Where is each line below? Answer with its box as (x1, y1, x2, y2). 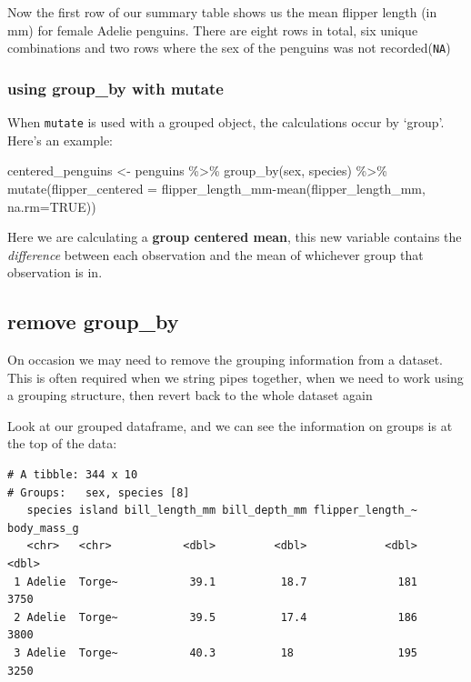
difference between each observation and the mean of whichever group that (7, 245, 424, 264)
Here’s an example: (7, 130, 113, 149)
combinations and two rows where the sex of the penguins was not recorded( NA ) (7, 38, 451, 57)
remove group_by (7, 307, 179, 336)
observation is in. (7, 263, 103, 282)
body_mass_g (7, 521, 79, 535)
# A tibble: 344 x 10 (7, 468, 138, 482)
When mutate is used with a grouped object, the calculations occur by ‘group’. (7, 113, 445, 132)
